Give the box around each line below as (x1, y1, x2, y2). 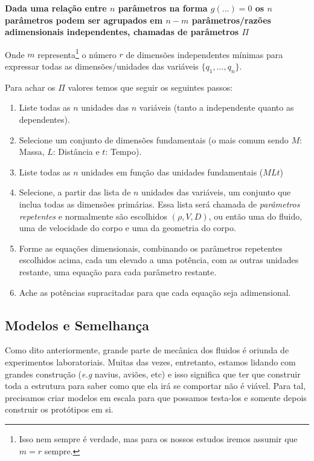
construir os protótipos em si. (5, 403, 114, 416)
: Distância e (53, 145, 100, 158)
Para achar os (5, 80, 56, 93)
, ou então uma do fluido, (208, 209, 303, 222)
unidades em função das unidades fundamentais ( (81, 165, 263, 178)
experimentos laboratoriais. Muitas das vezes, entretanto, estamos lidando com (5, 355, 296, 368)
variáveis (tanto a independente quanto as (139, 101, 294, 114)
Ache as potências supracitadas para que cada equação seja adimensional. (19, 286, 291, 298)
